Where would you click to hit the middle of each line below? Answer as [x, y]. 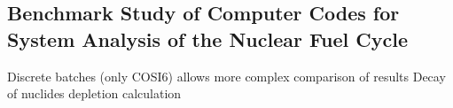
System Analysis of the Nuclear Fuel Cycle [208, 39]
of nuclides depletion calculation [94, 93]
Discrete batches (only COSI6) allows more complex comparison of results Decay [226, 76]
